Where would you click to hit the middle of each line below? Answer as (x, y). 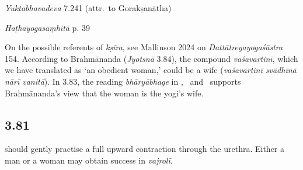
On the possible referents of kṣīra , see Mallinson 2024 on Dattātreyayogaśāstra (144, 47)
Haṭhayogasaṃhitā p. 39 (47, 27)
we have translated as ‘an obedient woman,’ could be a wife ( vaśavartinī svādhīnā (151, 70)
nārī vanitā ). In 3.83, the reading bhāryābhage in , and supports (123, 81)
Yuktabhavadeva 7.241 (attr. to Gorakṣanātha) (88, 8)
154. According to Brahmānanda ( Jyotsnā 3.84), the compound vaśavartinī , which (151, 58)
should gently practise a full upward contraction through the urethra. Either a (145, 149)
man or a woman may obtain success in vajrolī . (89, 160)
